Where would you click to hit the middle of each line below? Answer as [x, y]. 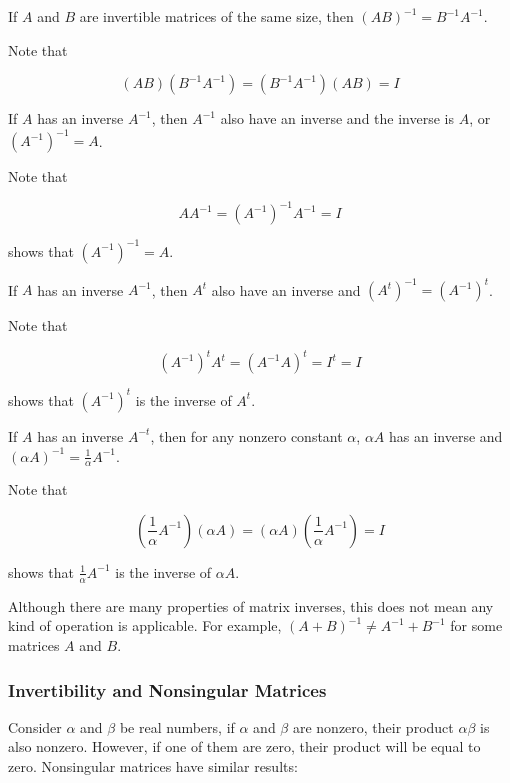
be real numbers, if [177, 726]
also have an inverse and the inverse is [337, 118]
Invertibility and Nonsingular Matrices [167, 689]
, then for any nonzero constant [246, 435]
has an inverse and [446, 435]
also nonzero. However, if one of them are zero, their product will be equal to [244, 746]
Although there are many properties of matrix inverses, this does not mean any [251, 605]
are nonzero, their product [373, 726]
